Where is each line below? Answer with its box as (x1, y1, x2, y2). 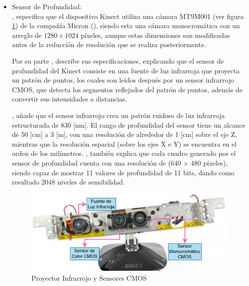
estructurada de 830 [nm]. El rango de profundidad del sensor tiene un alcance (12, 119, 245, 130)
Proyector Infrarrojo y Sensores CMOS (31, 273, 147, 283)
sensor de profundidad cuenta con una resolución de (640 (12, 157, 181, 168)
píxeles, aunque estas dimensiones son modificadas (81, 30, 230, 40)
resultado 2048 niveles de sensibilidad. (12, 177, 125, 187)
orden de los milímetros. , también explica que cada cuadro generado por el (12, 148, 236, 158)
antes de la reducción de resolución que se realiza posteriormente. (12, 39, 206, 50)
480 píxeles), (191, 157, 228, 168)
